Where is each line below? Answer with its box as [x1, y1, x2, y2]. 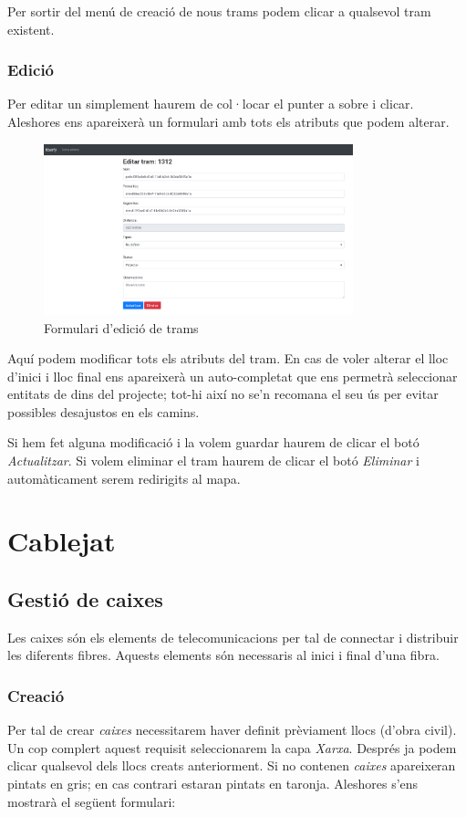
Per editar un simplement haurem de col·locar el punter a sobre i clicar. [7, 94, 414, 113]
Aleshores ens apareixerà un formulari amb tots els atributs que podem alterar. [7, 112, 450, 131]
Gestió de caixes [7, 585, 163, 613]
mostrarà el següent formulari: [7, 791, 176, 811]
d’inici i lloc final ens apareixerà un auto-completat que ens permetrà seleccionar [7, 366, 458, 385]
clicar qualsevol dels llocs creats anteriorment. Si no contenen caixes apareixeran [7, 756, 456, 775]
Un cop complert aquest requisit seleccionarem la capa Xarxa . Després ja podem [7, 738, 457, 757]
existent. [7, 19, 55, 38]
